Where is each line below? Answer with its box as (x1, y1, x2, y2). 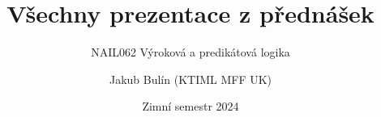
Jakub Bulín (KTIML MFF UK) (109, 70, 272, 87)
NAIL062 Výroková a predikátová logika (91, 44, 290, 61)
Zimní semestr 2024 (142, 98, 239, 115)
